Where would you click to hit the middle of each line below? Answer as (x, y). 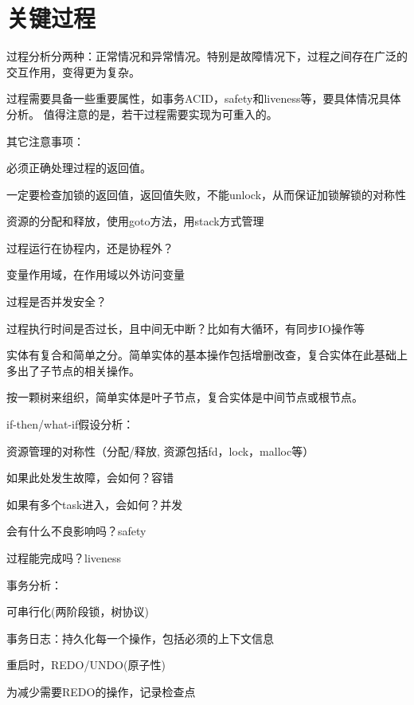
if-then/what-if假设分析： (70, 424)
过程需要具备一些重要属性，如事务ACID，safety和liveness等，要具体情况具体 (204, 98)
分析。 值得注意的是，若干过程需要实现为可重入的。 (142, 114)
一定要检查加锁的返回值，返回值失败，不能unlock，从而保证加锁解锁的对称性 (207, 194)
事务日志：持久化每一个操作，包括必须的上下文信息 (140, 638)
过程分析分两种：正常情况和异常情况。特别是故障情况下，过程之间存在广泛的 (207, 56)
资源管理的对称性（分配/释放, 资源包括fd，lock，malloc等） (160, 450)
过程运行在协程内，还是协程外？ (90, 247)
